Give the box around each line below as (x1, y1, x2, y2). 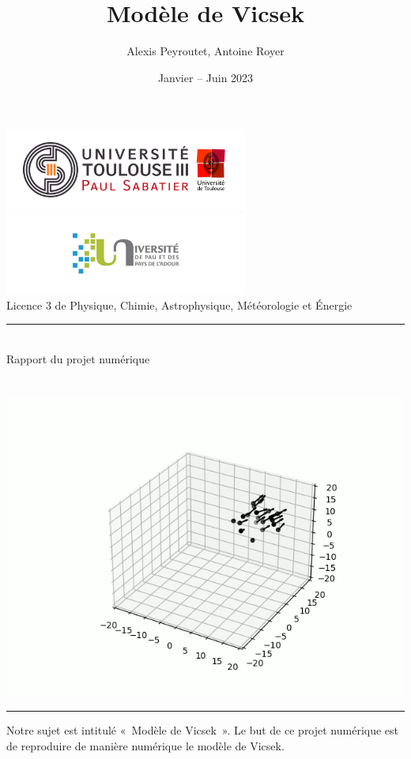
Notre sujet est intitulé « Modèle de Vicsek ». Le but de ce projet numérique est (6, 722, 399, 738)
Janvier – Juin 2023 (157, 69, 254, 85)
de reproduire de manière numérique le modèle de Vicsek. (6, 737, 285, 753)
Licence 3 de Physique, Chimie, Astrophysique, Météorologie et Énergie (6, 296, 353, 313)
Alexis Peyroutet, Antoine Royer (126, 43, 285, 59)
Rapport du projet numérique (6, 350, 150, 366)
